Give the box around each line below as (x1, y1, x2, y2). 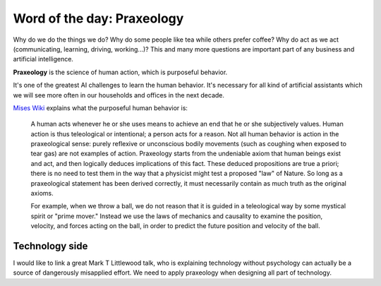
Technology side (13, 240, 88, 252)
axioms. (30, 189, 54, 198)
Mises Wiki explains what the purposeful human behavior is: (13, 103, 188, 112)
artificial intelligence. (13, 55, 74, 64)
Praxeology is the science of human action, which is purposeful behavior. (13, 68, 228, 76)
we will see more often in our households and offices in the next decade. (13, 90, 225, 99)
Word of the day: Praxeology (13, 11, 184, 26)
